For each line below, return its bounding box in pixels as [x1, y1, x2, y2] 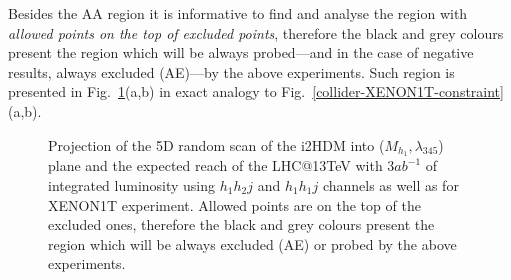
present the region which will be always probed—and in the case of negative [8, 42, 474, 63]
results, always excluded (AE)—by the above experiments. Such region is [8, 61, 455, 82]
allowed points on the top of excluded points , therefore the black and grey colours [8, 22, 504, 43]
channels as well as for [322, 175, 459, 196]
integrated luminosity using [48, 175, 216, 196]
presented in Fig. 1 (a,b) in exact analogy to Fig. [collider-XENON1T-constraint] [8, 81, 504, 102]
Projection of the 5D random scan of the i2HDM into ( [48, 134, 385, 155]
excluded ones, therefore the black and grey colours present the [48, 214, 435, 235]
